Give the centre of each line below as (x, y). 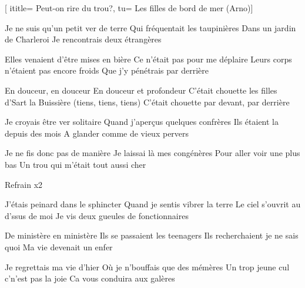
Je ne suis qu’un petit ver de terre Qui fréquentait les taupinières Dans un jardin (150, 27)
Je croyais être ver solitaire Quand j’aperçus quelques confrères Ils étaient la (142, 122)
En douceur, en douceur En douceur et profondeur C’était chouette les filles (141, 90)
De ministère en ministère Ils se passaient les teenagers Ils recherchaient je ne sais (152, 235)
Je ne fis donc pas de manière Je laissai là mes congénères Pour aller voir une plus (152, 153)
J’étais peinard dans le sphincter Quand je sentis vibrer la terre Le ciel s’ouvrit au (153, 204)
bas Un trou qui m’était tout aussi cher (76, 164)
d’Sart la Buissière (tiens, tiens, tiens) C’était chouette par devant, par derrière (147, 102)
